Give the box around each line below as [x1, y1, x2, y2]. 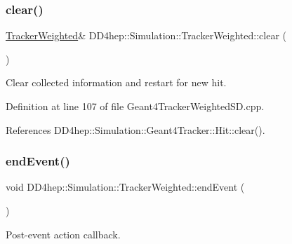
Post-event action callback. [6, 226, 121, 241]
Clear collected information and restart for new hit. [6, 75, 227, 90]
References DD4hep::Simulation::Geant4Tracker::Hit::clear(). [6, 122, 265, 137]
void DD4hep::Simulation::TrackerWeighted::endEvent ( [6, 179, 245, 194]
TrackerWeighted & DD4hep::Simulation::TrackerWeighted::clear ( [6, 28, 287, 43]
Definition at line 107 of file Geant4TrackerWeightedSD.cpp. [6, 99, 265, 113]
